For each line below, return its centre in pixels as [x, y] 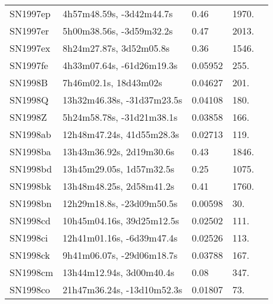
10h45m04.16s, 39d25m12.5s [121, 220]
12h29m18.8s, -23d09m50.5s [120, 203]
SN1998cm [32, 272]
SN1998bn [31, 203]
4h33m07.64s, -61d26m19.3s [120, 65]
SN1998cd [30, 220]
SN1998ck [30, 255]
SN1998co [30, 289]
